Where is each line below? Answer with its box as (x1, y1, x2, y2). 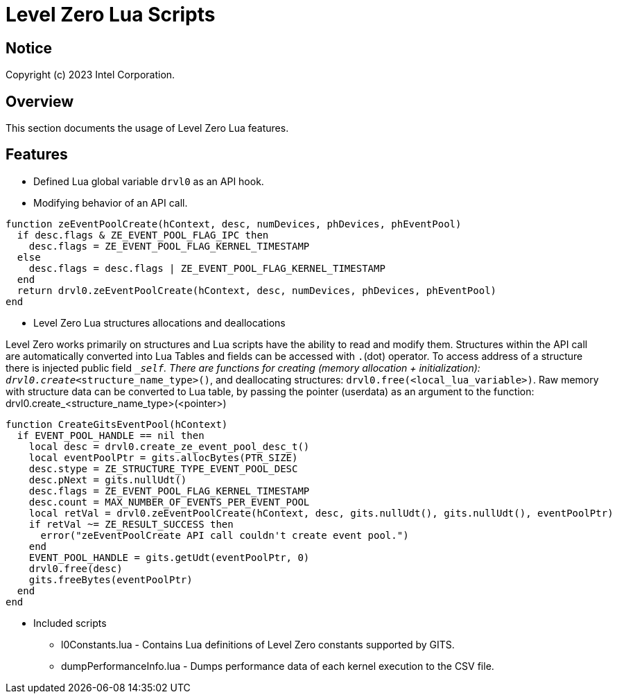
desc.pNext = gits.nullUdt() (28, 474, 187, 485)
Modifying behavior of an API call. (33, 196, 188, 209)
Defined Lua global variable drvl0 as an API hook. (33, 175, 264, 187)
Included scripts (33, 616, 107, 629)
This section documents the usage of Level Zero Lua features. (6, 122, 289, 135)
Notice (6, 39, 53, 57)
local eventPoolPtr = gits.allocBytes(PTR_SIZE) (28, 451, 298, 463)
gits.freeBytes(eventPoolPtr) (28, 573, 193, 585)
